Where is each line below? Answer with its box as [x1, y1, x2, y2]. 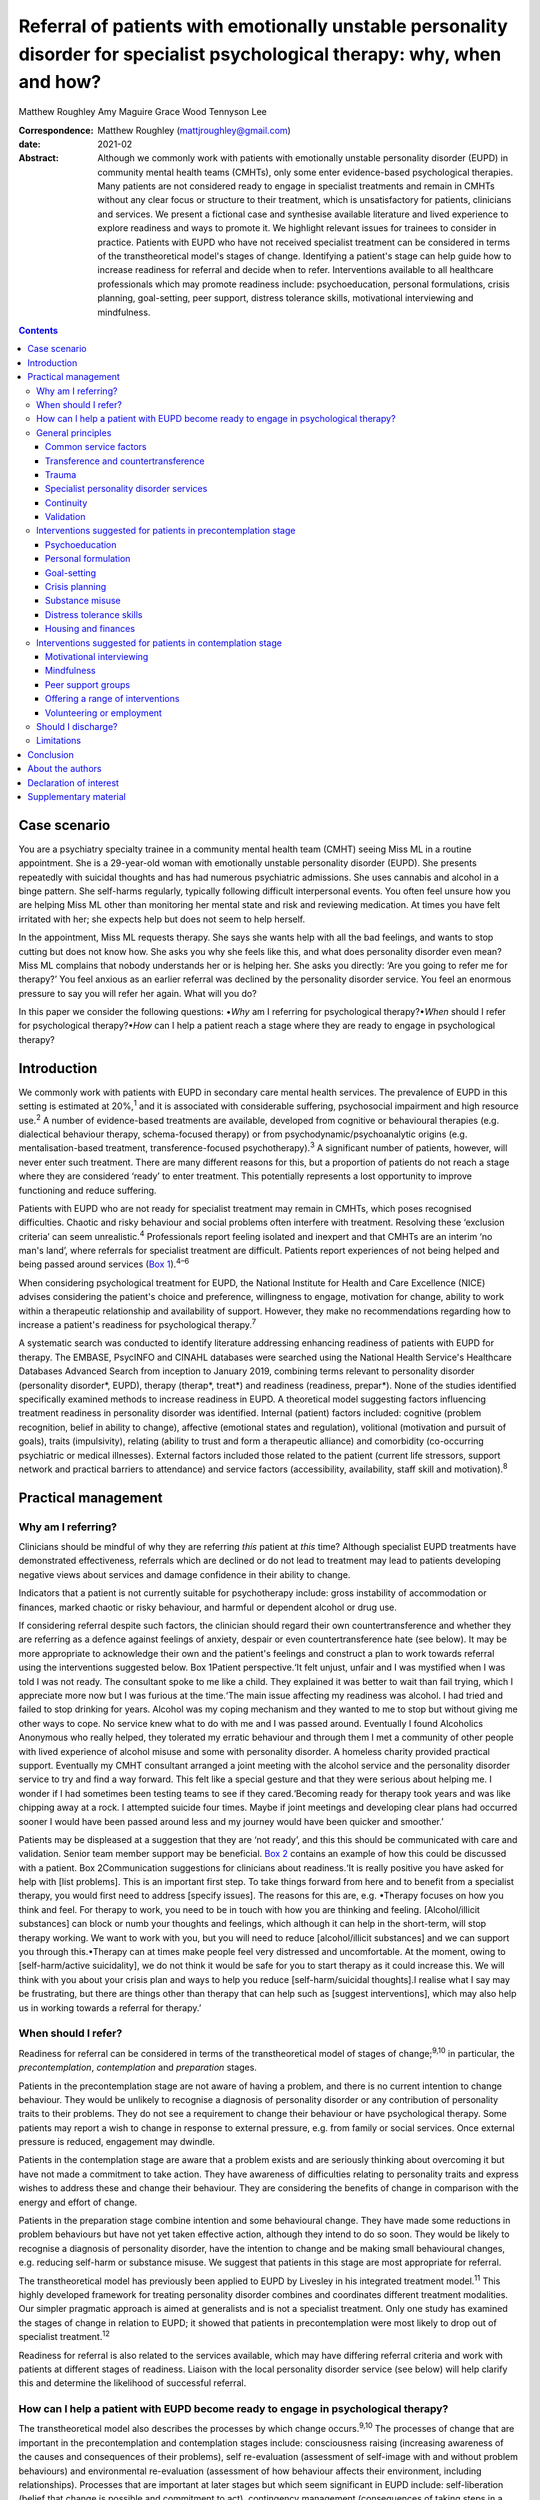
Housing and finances [45, 623, 135, 635]
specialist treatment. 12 [18, 2329, 110, 2343]
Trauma [45, 468, 77, 480]
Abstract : [18, 152, 59, 164]
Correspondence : [18, 124, 94, 136]
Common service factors [45, 441, 147, 453]
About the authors [27, 763, 102, 775]
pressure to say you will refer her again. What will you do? [18, 987, 257, 999]
